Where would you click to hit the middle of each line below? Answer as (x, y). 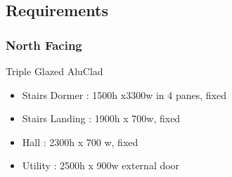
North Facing (44, 45)
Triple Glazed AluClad (54, 71)
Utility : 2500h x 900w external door (101, 165)
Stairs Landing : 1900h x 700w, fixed (101, 118)
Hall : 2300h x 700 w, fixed (80, 142)
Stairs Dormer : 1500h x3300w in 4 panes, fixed (124, 94)
